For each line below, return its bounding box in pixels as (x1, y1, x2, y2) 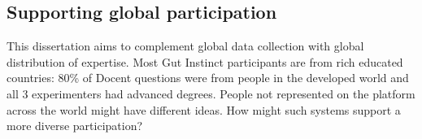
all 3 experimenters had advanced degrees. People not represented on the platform (7, 85, 415, 102)
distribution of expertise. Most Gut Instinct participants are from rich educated (7, 53, 403, 70)
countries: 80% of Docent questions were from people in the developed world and (7, 69, 409, 86)
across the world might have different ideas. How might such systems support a (7, 101, 401, 118)
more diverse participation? (7, 117, 143, 134)
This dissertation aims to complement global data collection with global (7, 37, 364, 54)
